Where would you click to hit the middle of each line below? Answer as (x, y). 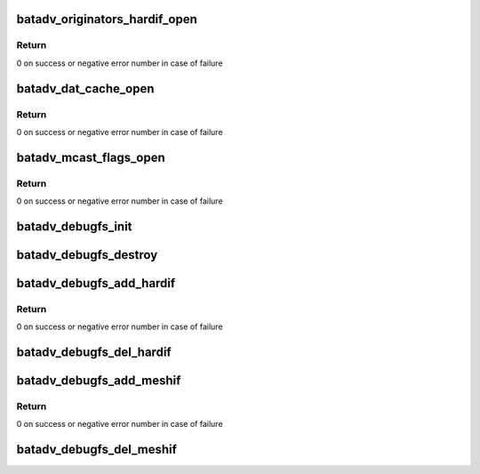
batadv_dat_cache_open (85, 88)
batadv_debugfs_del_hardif (94, 353)
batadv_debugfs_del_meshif (97, 450)
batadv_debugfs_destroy (87, 255)
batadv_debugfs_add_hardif (96, 283)
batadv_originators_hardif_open (107, 19)
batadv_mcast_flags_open (91, 157)
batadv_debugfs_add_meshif (99, 381)
